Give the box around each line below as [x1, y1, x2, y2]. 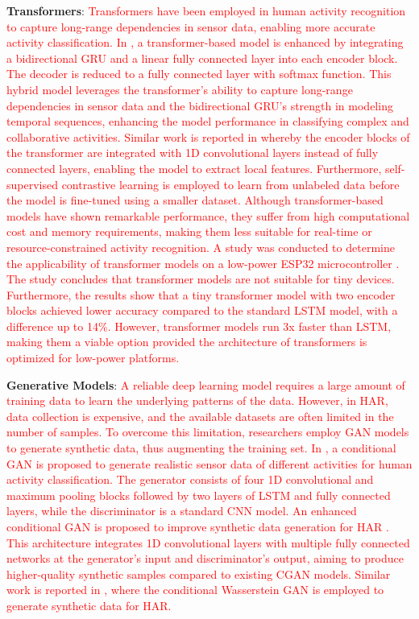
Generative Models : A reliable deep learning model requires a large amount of [6, 376, 405, 393]
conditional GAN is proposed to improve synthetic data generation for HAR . [6, 518, 389, 534]
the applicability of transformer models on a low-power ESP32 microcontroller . [6, 254, 400, 271]
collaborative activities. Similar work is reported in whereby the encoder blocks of [6, 128, 410, 145]
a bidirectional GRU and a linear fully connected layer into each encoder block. [6, 49, 398, 66]
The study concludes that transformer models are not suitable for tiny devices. [6, 270, 395, 287]
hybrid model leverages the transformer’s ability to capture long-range [6, 80, 353, 97]
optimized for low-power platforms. [6, 349, 180, 366]
